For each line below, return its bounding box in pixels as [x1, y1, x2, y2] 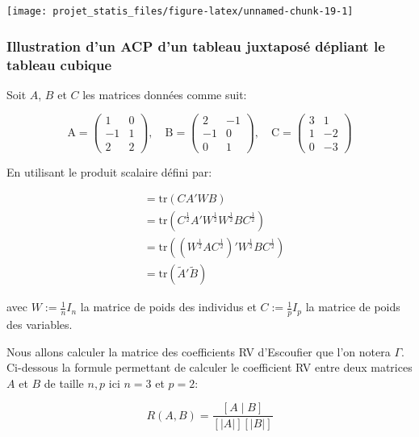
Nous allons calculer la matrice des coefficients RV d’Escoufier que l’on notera [6, 343, 391, 360]
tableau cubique [6, 54, 112, 74]
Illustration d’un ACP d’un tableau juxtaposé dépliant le [6, 35, 385, 56]
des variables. [6, 316, 73, 333]
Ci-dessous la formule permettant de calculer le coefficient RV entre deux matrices [6, 359, 413, 376]
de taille [44, 374, 84, 391]
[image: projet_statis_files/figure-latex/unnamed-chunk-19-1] [6, 6, 354, 17]
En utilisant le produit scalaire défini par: [6, 163, 212, 180]
